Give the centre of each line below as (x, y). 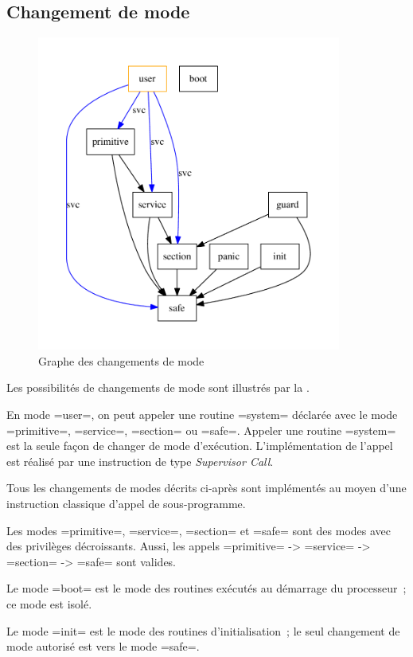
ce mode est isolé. (49, 603)
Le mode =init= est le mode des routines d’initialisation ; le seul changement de (203, 630)
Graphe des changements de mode (121, 360)
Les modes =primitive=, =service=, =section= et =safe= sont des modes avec (199, 530)
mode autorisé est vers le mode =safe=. (103, 646)
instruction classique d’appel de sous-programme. (126, 503)
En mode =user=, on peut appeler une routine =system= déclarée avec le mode (202, 415)
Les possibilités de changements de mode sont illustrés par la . (158, 387)
